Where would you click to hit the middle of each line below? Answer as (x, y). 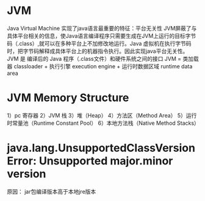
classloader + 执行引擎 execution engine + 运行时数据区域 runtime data (103, 66)
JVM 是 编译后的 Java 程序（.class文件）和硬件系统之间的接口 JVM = (94, 58)
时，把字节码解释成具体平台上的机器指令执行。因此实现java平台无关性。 (98, 51)
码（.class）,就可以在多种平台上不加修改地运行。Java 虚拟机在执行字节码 (99, 43)
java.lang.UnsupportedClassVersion (101, 148)
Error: (22, 161)
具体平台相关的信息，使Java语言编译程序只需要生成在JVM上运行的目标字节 (102, 36)
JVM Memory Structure (68, 98)
